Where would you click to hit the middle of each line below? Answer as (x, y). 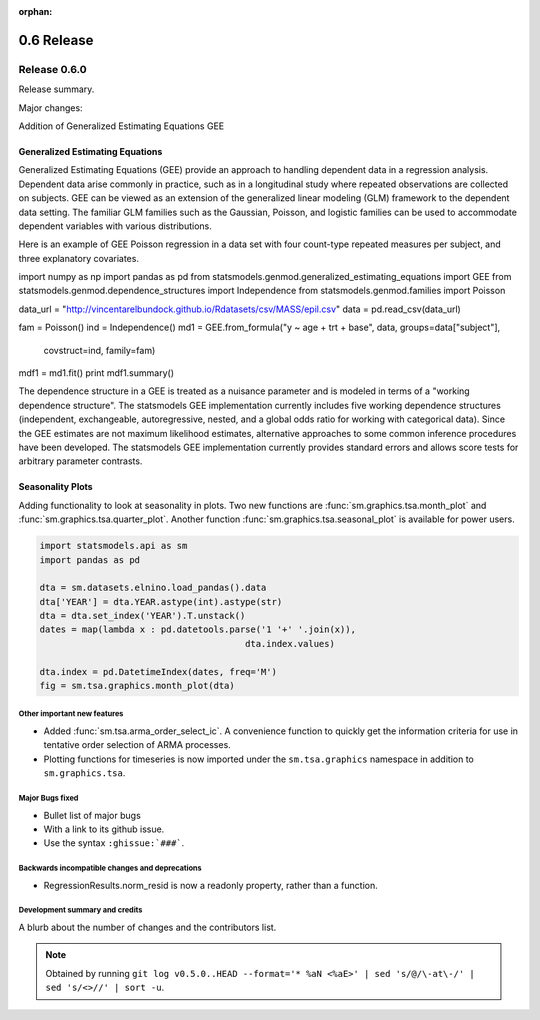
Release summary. (56, 89)
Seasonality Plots (56, 487)
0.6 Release (56, 40)
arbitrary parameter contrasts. (80, 461)
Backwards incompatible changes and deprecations (110, 868)
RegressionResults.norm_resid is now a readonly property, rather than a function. (211, 885)
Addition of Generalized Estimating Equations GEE (121, 126)
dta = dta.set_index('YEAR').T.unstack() (142, 616)
